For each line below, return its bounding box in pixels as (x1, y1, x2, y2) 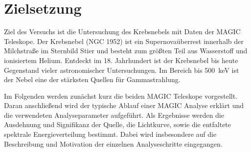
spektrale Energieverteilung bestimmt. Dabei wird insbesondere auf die (4, 129, 217, 139)
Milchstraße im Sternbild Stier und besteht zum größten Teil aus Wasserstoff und (4, 45, 248, 56)
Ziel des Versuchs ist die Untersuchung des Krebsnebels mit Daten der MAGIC (4, 26, 241, 37)
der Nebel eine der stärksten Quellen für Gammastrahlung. (4, 74, 181, 85)
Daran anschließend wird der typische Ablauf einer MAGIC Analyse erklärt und (4, 100, 244, 110)
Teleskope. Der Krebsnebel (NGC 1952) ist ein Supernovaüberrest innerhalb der (4, 36, 244, 46)
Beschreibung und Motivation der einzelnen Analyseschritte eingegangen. (4, 138, 223, 149)
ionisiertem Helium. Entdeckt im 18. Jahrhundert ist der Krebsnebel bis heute (4, 55, 238, 65)
